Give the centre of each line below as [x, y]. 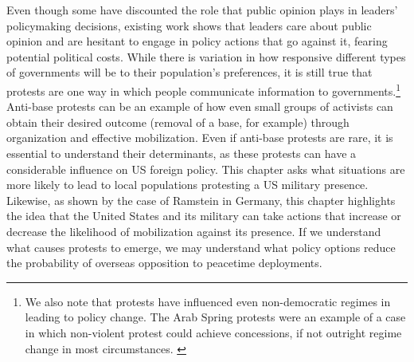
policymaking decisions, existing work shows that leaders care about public [189, 25]
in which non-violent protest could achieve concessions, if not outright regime [213, 332]
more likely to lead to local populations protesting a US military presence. [187, 185]
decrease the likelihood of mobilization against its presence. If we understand [194, 231]
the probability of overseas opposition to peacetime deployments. [164, 263]
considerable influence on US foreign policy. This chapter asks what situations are [206, 169]
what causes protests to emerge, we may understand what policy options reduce [201, 247]
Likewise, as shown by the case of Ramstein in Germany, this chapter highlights [201, 200]
